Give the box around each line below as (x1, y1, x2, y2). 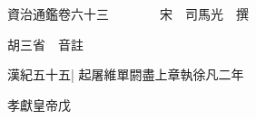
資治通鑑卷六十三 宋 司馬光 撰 (7, 5, 249, 23)
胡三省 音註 (7, 34, 84, 53)
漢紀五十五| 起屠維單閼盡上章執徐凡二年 (7, 65, 244, 84)
